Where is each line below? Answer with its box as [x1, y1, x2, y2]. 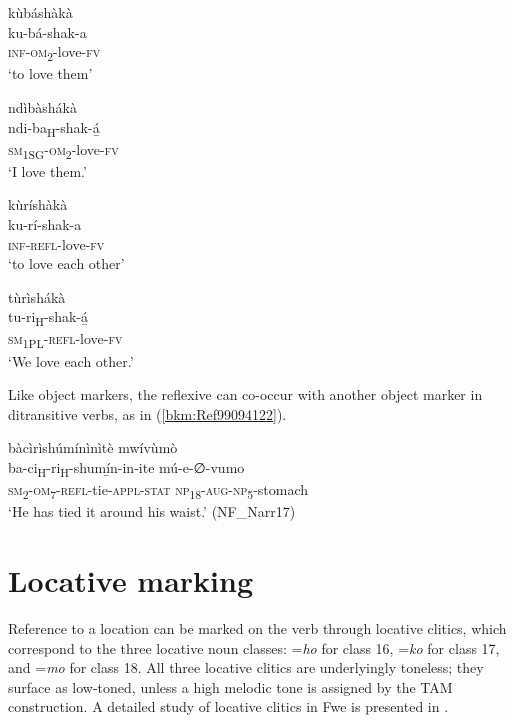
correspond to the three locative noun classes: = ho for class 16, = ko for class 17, [8, 637, 500, 658]
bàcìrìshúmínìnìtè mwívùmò [8, 437, 178, 458]
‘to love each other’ [8, 253, 125, 274]
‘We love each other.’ [8, 350, 134, 371]
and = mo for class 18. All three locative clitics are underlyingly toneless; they [8, 657, 484, 678]
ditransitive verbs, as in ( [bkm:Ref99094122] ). [8, 403, 287, 424]
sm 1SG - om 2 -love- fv [8, 138, 119, 162]
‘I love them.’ [8, 160, 87, 181]
